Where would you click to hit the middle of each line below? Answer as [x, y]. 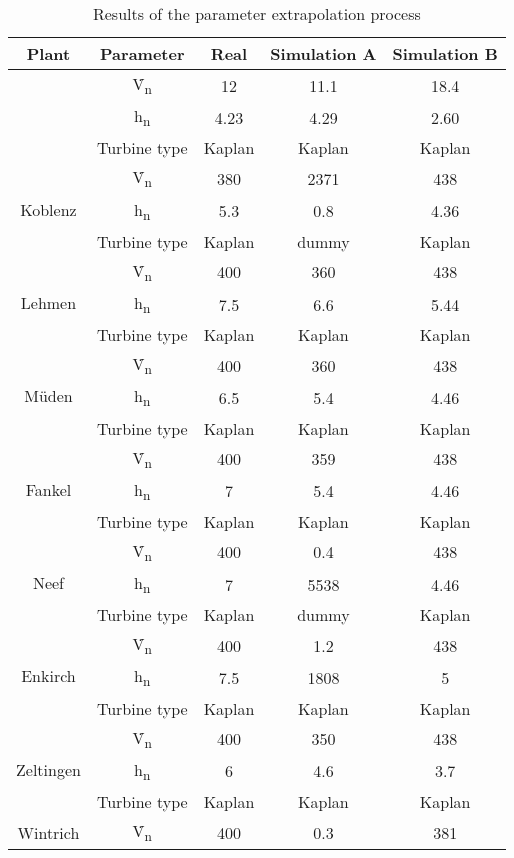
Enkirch [48, 676]
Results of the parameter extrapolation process [256, 13]
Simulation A [323, 53]
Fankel [48, 489]
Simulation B [445, 53]
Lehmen [48, 302]
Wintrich [48, 832]
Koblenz [48, 209]
